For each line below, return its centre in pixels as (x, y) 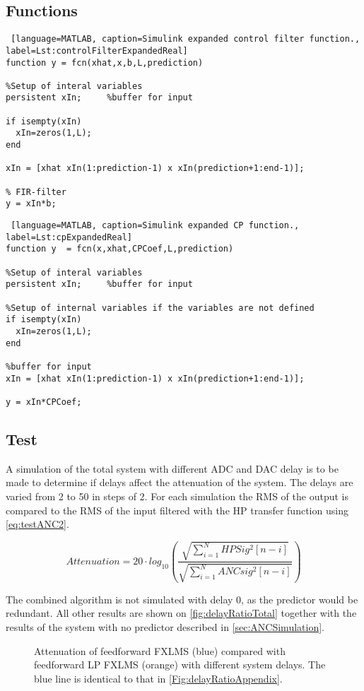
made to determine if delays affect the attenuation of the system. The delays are (180, 482)
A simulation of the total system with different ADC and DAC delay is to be (172, 468)
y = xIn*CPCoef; (44, 402)
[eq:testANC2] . (37, 524)
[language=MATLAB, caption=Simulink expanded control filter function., (186, 39)
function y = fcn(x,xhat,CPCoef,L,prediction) (120, 249)
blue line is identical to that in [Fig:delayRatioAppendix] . (158, 678)
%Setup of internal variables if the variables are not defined (160, 308)
